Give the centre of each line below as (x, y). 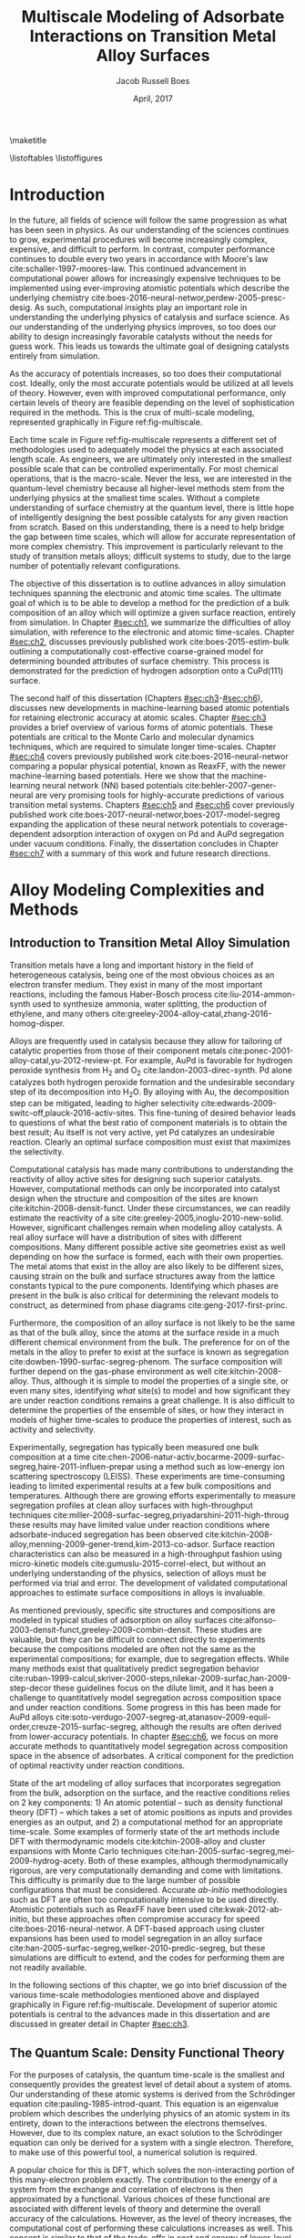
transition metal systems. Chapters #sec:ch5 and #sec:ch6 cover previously (152, 804)
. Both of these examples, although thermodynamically (186, 1861)
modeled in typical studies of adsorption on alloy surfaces (118, 1620)
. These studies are (226, 1630)
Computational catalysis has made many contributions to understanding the (152, 1169)
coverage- (269, 824)
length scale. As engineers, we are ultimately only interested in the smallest (151, 459)
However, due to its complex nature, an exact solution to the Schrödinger (146, 2133)
